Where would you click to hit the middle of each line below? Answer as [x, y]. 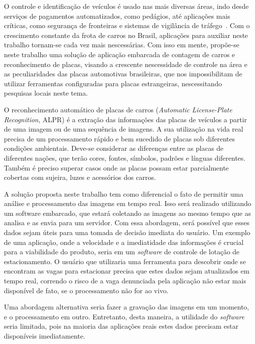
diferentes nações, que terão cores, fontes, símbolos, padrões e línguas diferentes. [125, 157]
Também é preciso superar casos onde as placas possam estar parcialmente [116, 167]
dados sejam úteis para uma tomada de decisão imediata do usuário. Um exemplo [127, 232]
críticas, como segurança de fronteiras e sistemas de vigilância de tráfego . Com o [127, 25]
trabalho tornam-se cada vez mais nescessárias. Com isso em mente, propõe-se [122, 45]
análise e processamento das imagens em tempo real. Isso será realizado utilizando [128, 203]
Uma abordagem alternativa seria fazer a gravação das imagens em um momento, [127, 307]
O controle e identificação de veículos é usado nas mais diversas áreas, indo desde [126, 6]
